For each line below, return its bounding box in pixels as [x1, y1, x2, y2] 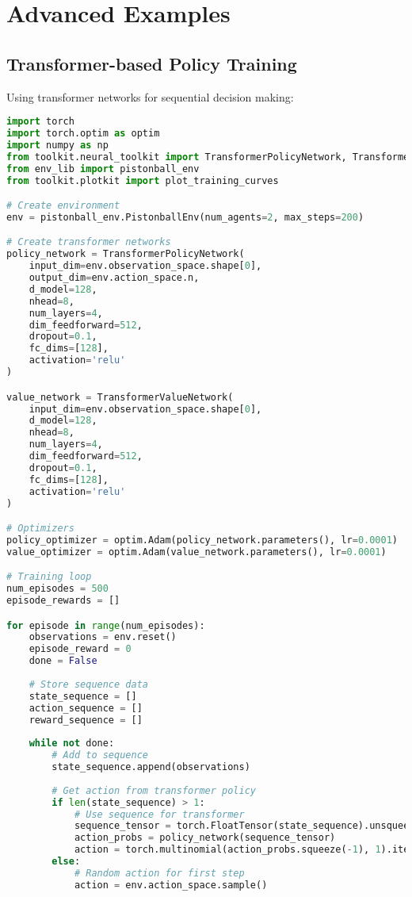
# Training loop [6, 571, 92, 583]
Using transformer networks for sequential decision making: [6, 88, 294, 105]
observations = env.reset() [29, 631, 177, 643]
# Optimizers [6, 523, 74, 535]
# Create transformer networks [6, 236, 171, 248]
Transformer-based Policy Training [6, 51, 297, 75]
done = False [29, 655, 97, 667]
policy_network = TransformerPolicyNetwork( [6, 248, 245, 260]
